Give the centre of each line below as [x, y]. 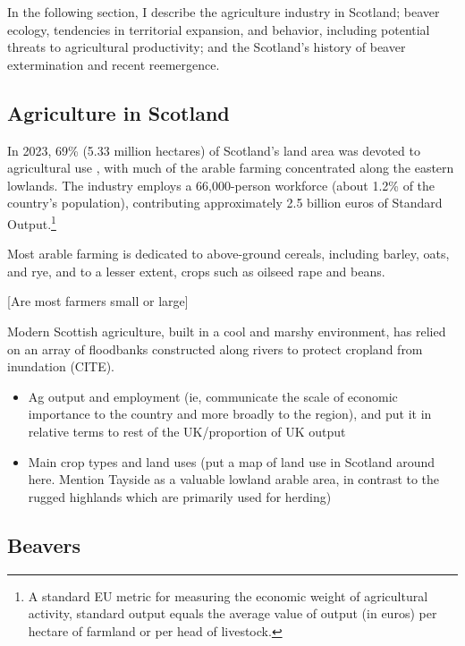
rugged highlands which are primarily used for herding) [180, 496]
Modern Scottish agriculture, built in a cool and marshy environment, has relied [227, 331]
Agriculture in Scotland [118, 112]
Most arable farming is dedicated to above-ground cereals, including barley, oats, [228, 254]
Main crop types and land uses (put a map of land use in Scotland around [232, 461]
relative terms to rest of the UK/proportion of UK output [187, 431]
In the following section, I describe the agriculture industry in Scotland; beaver [224, 12]
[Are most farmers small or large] [98, 301]
